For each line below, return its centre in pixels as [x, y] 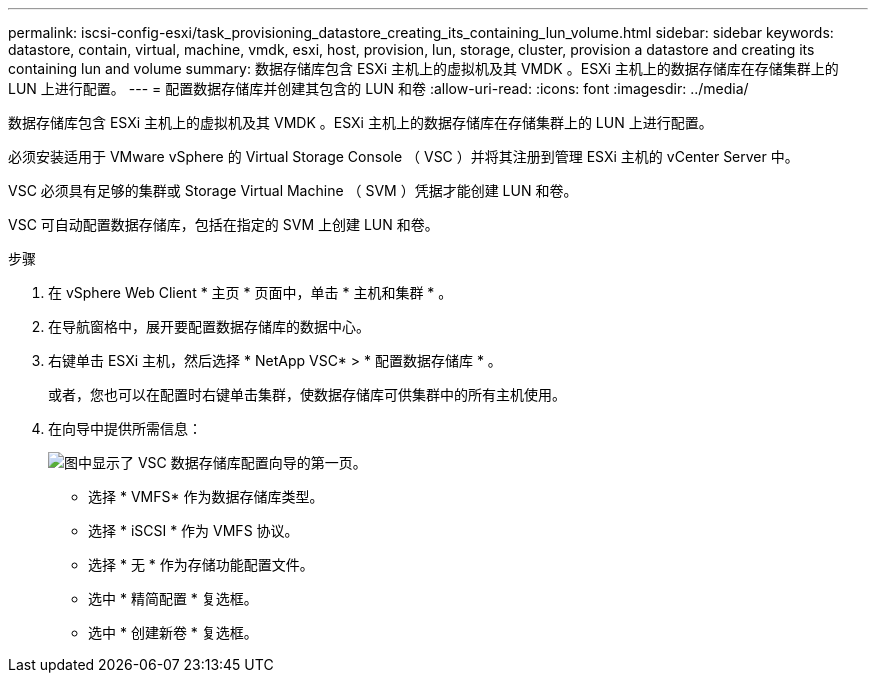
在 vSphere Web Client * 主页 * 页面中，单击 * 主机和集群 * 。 [250, 292]
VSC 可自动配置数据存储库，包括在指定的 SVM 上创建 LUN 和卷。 [223, 224]
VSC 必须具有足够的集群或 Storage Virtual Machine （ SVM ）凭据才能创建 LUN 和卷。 [293, 190]
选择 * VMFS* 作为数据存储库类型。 [206, 496]
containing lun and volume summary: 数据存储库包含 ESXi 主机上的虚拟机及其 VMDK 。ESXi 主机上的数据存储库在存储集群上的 [423, 68]
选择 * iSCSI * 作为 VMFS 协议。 [193, 530]
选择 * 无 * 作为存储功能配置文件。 [201, 564]
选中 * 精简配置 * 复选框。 [173, 598]
